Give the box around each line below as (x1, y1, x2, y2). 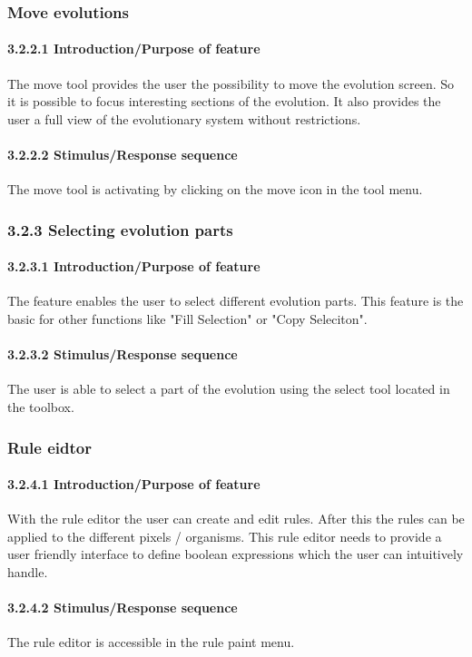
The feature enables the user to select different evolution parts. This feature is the (7, 291, 464, 310)
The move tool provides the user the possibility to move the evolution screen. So (7, 74, 455, 93)
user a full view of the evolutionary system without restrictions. (7, 109, 361, 128)
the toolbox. (7, 397, 74, 417)
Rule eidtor (7, 436, 92, 458)
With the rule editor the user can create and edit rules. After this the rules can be (7, 509, 465, 528)
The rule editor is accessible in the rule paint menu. (7, 632, 295, 652)
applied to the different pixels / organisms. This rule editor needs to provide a (7, 526, 442, 545)
